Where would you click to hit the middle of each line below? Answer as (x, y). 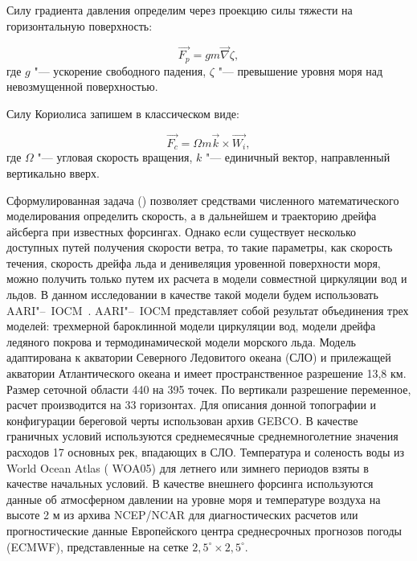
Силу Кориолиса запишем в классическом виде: (123, 114)
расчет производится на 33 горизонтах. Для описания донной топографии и (192, 405)
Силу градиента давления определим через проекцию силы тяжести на (180, 10)
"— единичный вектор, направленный (298, 157)
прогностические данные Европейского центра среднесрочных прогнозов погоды (204, 530)
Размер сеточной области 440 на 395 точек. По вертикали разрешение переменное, (209, 389)
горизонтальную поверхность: (80, 25)
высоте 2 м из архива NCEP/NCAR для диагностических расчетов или (182, 515)
